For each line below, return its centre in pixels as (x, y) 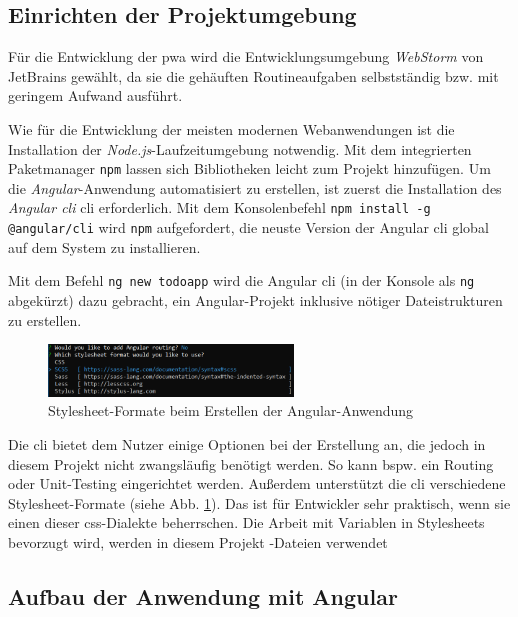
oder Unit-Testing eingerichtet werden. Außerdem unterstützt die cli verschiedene (257, 483)
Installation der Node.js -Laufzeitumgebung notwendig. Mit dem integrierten (240, 148)
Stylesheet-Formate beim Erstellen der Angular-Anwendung (231, 410)
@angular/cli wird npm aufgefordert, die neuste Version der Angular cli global (248, 227)
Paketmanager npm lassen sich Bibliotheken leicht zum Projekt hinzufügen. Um (249, 168)
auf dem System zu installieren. (104, 246)
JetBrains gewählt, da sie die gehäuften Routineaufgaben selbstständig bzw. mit (253, 75)
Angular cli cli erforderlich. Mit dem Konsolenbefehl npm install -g (219, 207)
